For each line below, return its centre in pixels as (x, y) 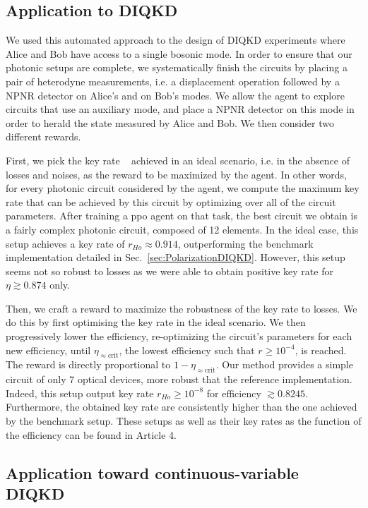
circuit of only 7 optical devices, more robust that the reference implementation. (179, 379)
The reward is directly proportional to (88, 364)
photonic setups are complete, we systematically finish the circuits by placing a (177, 67)
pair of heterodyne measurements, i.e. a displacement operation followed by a (173, 81)
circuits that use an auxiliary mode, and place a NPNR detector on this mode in (180, 109)
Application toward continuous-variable (152, 472)
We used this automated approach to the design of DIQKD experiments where (176, 40)
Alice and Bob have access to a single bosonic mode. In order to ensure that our (179, 53)
